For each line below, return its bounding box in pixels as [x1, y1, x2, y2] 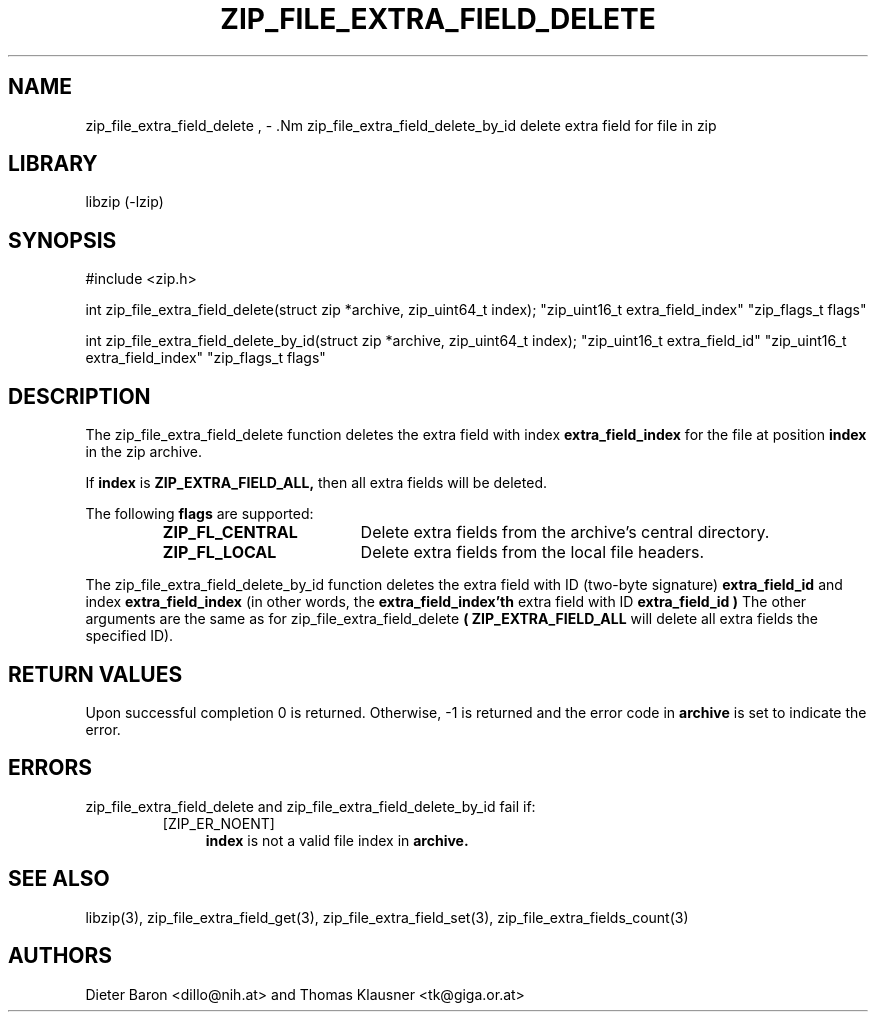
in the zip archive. [85, 443, 202, 461]
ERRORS [8, 755, 93, 781]
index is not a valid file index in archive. [205, 831, 469, 849]
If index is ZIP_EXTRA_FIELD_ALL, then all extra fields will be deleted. [85, 474, 547, 492]
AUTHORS [8, 943, 113, 969]
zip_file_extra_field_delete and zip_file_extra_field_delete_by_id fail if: [85, 797, 536, 815]
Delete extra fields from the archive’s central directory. [360, 522, 770, 543]
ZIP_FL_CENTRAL [162, 522, 298, 543]
